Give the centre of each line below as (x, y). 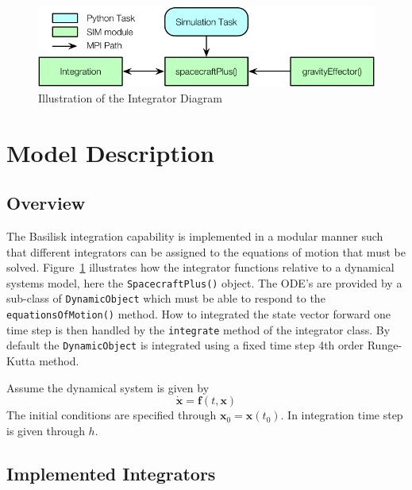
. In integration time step (342, 415)
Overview (46, 203)
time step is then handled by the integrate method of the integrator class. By (198, 329)
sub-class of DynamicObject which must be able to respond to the (166, 298)
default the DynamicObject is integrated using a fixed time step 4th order (185, 345)
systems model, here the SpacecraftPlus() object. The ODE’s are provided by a (204, 282)
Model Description (110, 152)
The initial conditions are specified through (112, 415)
